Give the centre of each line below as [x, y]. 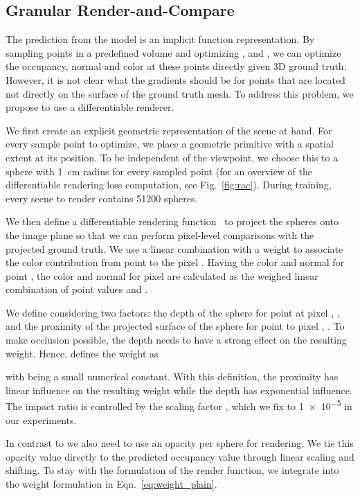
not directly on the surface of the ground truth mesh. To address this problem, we [180, 93]
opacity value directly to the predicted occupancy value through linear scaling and [180, 456]
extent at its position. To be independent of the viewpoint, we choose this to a [172, 157]
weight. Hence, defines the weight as [82, 353]
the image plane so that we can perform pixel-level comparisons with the [160, 234]
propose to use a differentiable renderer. [90, 107]
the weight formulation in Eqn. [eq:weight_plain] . [111, 484]
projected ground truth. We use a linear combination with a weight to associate [174, 248]
